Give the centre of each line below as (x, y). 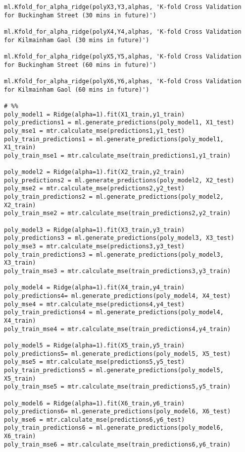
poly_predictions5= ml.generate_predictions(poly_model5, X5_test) (118, 354)
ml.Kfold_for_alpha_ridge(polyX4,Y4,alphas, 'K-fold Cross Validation (123, 31)
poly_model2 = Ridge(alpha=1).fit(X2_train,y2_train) (95, 172)
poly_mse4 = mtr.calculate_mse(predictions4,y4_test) (95, 304)
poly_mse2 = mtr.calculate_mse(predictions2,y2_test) (95, 189)
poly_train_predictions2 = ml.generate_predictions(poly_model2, (114, 197)
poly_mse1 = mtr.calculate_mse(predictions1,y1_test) (95, 131)
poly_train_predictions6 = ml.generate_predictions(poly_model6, (114, 428)
